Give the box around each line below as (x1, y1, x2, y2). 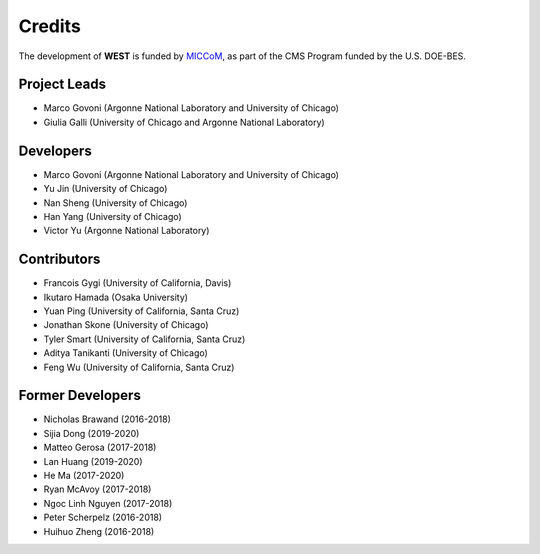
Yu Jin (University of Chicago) (43, 183, 168, 195)
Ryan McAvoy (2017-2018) (43, 483, 152, 495)
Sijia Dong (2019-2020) (43, 427, 140, 439)
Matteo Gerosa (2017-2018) (43, 441, 157, 454)
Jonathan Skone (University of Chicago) (43, 319, 209, 331)
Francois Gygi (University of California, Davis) (43, 277, 232, 289)
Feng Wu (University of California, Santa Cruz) (43, 361, 235, 373)
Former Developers (18, 387, 142, 404)
